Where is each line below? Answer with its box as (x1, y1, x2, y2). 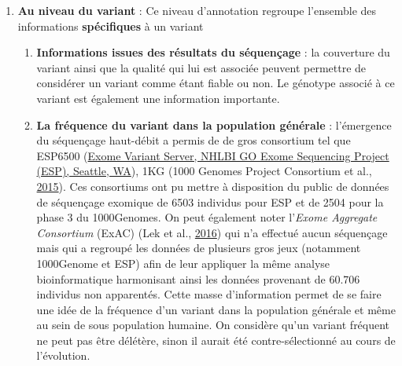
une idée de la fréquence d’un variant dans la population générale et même (36, 301, 396, 317)
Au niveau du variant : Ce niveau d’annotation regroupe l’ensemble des (17, 2, 377, 18)
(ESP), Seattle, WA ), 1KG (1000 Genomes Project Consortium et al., (36, 163, 372, 179)
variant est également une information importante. (36, 90, 280, 106)
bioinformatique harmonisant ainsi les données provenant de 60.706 (36, 270, 360, 287)
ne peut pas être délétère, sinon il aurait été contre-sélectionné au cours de (36, 331, 396, 348)
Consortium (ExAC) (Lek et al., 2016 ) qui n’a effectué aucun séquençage (36, 224, 388, 240)
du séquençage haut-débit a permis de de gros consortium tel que (36, 132, 351, 148)
